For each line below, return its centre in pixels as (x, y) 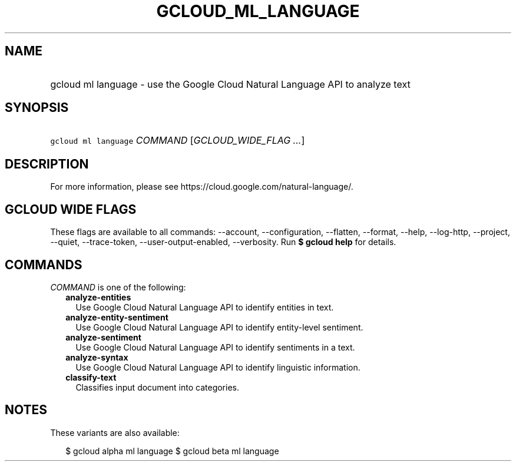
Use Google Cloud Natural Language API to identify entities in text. (205, 307)
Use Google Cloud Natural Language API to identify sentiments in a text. (215, 347)
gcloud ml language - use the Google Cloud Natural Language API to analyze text (230, 84)
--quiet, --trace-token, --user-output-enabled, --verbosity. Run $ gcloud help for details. (223, 242)
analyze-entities (98, 297)
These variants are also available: (115, 432)
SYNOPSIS (37, 108)
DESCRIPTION (47, 164)
